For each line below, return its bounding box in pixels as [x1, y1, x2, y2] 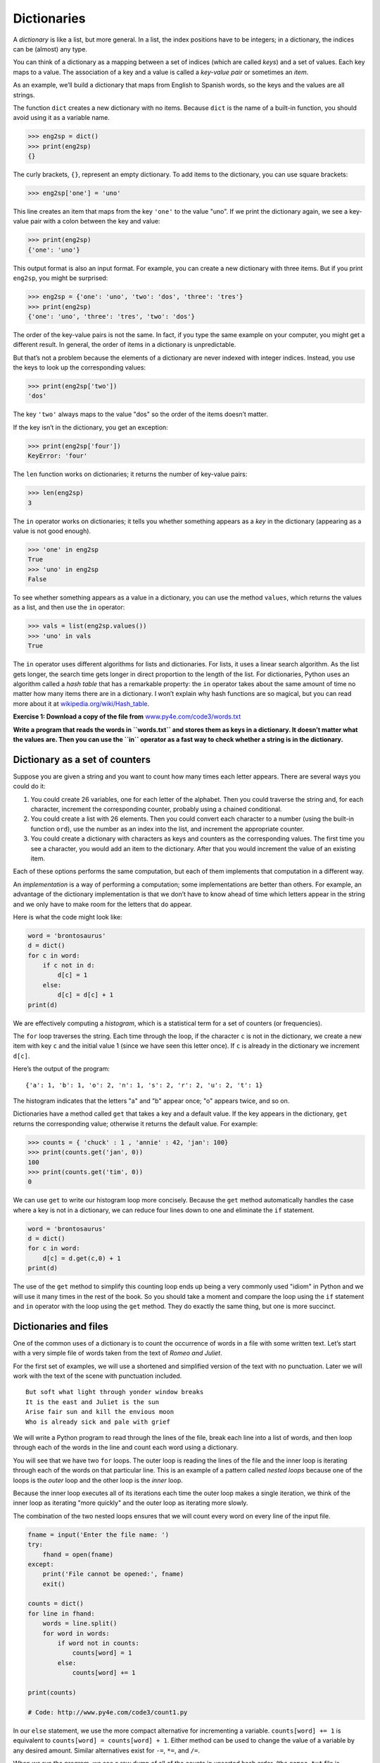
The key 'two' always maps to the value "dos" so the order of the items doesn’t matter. [13, 410, 269, 419]
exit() [42, 1580, 65, 1588]
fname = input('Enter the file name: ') [27, 1530, 169, 1539]
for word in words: [42, 1629, 110, 1637]
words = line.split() [42, 1619, 118, 1628]
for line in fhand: [27, 1609, 95, 1618]
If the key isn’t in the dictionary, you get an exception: [13, 423, 168, 432]
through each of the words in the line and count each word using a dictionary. [13, 1443, 239, 1452]
